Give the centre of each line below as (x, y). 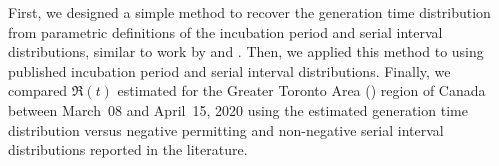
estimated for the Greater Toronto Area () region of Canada (301, 90)
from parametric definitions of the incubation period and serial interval (225, 31)
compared (38, 90)
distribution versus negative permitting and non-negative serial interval (226, 129)
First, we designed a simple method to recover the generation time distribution (249, 12)
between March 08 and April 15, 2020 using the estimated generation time (238, 109)
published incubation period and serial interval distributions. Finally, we (229, 70)
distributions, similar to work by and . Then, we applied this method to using (246, 51)
